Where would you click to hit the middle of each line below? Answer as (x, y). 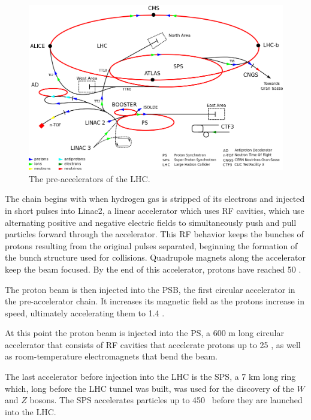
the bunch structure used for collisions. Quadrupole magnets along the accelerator (155, 257)
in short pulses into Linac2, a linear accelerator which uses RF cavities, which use (155, 210)
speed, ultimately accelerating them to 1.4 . (85, 312)
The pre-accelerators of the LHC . (90, 178)
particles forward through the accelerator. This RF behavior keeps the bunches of (154, 234)
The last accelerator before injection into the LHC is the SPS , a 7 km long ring (150, 377)
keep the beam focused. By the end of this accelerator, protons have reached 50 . (153, 269)
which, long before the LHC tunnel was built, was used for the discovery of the (150, 388)
